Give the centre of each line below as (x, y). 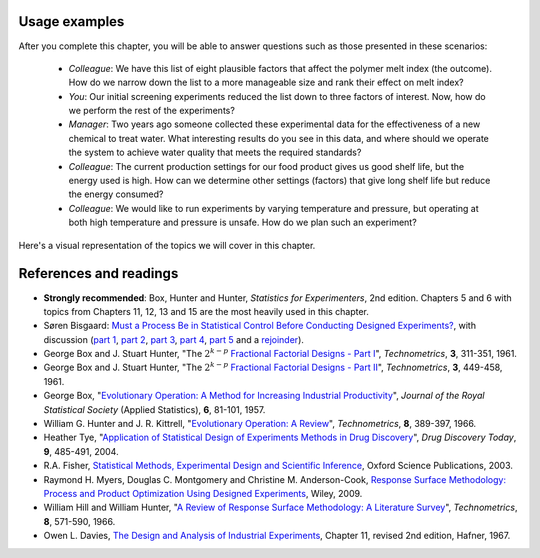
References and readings (98, 273)
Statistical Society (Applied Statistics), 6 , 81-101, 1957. (154, 409)
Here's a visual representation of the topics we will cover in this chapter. (167, 245)
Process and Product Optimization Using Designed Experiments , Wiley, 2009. (203, 493)
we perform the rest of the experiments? (151, 111)
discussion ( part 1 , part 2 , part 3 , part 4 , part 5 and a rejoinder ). (174, 339)
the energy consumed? (116, 194)
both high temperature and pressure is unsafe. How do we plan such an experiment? (242, 222)
